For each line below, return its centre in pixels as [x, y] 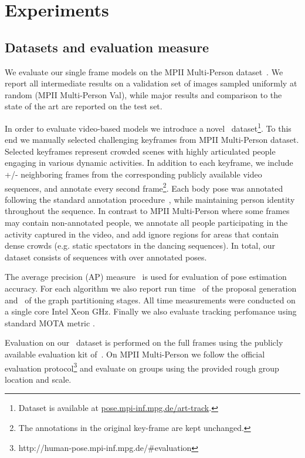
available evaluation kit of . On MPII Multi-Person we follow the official [135, 354]
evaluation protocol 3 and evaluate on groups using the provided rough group [142, 367]
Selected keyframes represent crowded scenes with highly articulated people [140, 151]
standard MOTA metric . [50, 322]
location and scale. [38, 379]
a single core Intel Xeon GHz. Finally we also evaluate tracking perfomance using [151, 311]
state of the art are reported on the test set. [84, 106]
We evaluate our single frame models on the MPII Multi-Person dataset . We [144, 71]
